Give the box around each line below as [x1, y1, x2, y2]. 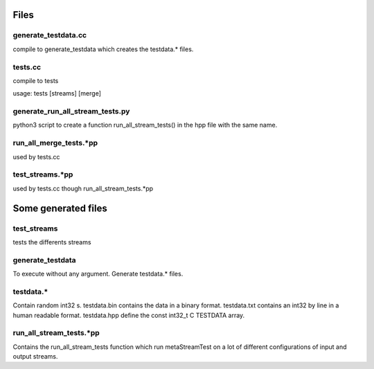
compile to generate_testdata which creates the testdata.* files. [12, 45, 194, 53]
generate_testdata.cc [12, 30, 87, 40]
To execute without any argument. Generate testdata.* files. [12, 270, 184, 278]
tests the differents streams [12, 237, 91, 246]
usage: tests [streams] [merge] [12, 89, 102, 98]
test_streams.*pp [12, 170, 73, 179]
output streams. [12, 352, 58, 361]
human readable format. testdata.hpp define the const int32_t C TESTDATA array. [12, 311, 245, 319]
